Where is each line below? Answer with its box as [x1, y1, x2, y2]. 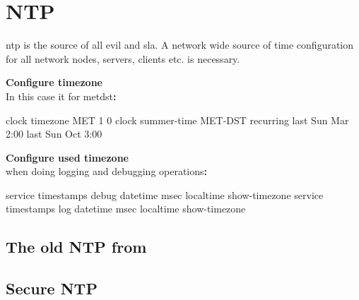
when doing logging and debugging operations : [6, 164, 208, 179]
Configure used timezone [6, 150, 129, 164]
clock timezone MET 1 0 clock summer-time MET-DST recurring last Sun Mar [6, 112, 349, 127]
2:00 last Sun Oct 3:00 [6, 126, 102, 141]
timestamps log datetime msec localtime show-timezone [6, 201, 246, 216]
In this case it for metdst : [6, 88, 117, 103]
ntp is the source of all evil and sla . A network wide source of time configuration [6, 37, 354, 52]
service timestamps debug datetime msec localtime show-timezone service [6, 187, 324, 202]
